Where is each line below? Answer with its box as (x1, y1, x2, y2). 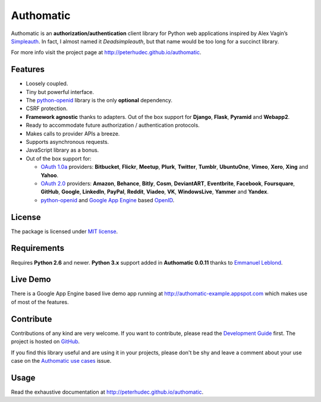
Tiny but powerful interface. (26, 88, 95, 95)
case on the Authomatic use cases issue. (11, 357, 112, 364)
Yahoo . (40, 171, 59, 178)
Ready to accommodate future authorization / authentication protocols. (26, 122, 200, 129)
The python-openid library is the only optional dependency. (26, 97, 172, 104)
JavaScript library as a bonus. (26, 146, 99, 154)
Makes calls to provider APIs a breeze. (26, 130, 120, 137)
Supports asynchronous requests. (26, 138, 109, 145)
